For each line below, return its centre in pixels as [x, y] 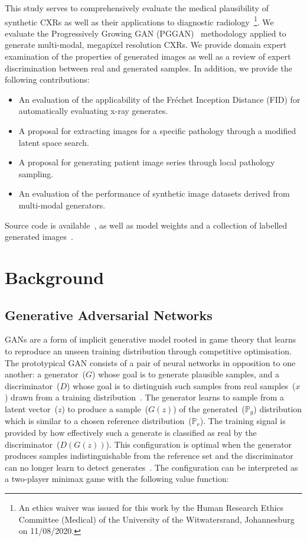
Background [55, 277]
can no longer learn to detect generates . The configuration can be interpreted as [151, 467]
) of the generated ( [209, 408]
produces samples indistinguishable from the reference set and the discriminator [149, 456]
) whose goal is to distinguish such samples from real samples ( [181, 385]
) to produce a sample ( [105, 408]
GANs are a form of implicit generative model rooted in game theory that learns [151, 339]
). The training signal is [243, 421]
